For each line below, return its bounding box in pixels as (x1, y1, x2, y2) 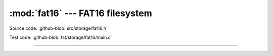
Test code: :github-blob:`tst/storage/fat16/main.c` (9, 34, 112, 40)
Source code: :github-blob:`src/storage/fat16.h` (9, 25, 108, 31)
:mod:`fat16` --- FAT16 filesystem (9, 8, 152, 19)
